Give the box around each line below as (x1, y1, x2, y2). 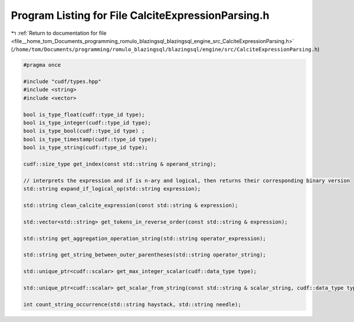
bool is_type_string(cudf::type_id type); (23, 144, 148, 151)
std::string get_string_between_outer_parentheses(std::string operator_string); (23, 251, 267, 258)
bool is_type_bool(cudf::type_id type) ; (23, 127, 145, 134)
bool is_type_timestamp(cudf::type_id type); (23, 136, 158, 143)
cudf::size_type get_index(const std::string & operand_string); (23, 161, 217, 167)
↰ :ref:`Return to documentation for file (11, 29, 107, 37)
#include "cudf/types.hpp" (23, 78, 101, 85)
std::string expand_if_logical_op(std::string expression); (23, 186, 201, 192)
